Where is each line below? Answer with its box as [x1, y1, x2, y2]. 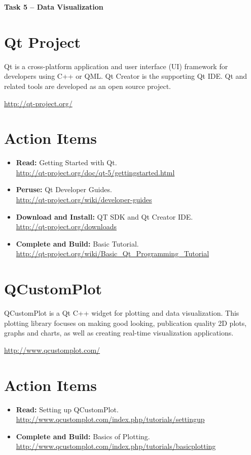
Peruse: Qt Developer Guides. [16, 184, 112, 195]
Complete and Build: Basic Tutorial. [16, 238, 139, 249]
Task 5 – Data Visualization [4, 2, 103, 12]
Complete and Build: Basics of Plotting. [16, 431, 150, 441]
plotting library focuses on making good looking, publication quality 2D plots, [4, 317, 247, 328]
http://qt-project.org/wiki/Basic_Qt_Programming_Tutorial [16, 248, 209, 259]
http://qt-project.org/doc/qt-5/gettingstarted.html [16, 167, 175, 177]
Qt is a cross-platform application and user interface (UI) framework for [4, 60, 228, 71]
